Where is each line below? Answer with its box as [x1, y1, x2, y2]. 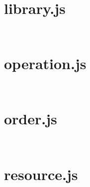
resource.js [4, 164, 78, 184]
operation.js [4, 53, 87, 74]
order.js [4, 108, 57, 129]
